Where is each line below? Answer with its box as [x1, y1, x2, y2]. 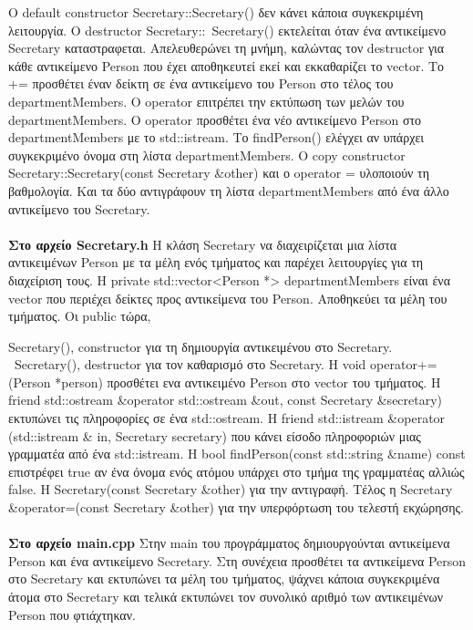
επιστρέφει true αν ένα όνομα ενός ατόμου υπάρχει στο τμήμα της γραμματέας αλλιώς [8, 461, 465, 480]
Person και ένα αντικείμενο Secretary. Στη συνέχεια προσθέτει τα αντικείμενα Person [8, 551, 467, 570]
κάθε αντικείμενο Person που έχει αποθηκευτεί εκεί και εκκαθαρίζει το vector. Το [8, 56, 445, 75]
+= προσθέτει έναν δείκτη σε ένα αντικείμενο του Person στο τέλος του [8, 74, 394, 93]
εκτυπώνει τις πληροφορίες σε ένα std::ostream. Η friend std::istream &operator [8, 408, 446, 428]
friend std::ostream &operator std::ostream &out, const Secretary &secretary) [8, 390, 443, 409]
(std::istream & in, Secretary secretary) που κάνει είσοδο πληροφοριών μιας [8, 426, 421, 445]
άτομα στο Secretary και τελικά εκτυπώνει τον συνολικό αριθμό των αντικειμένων [8, 587, 444, 605]
